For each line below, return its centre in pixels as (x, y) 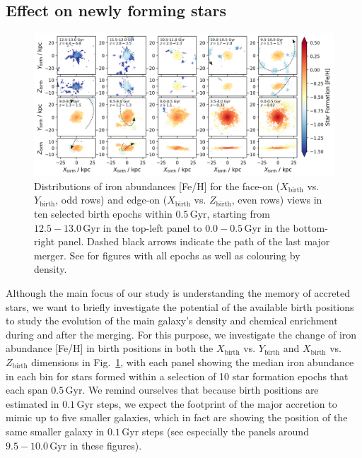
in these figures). (106, 445)
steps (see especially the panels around (225, 431)
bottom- (310, 227)
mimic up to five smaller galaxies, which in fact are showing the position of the (177, 417)
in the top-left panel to (152, 227)
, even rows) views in (277, 200)
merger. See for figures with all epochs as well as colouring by (167, 255)
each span (27, 390)
